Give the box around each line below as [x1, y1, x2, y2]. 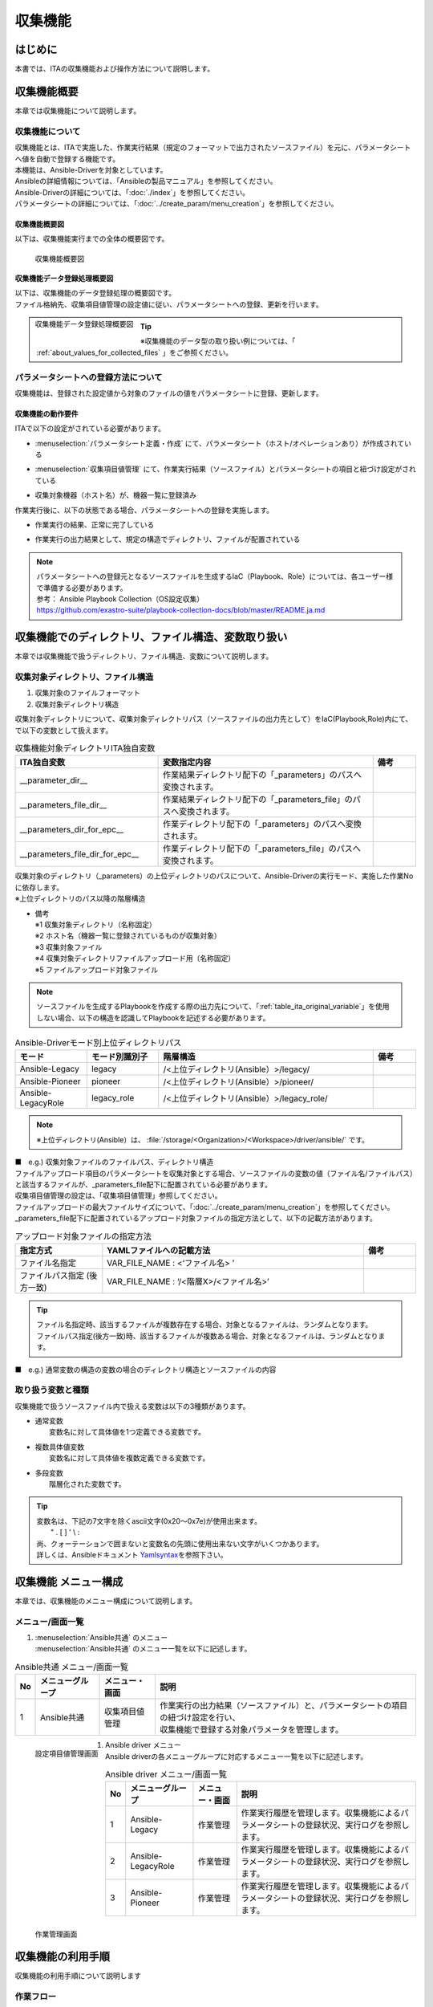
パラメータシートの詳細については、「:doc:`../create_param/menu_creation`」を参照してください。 [14, 199, 338, 209]
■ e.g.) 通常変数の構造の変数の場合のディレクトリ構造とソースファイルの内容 [14, 1365, 277, 1374]
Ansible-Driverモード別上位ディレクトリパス [14, 1037, 182, 1048]
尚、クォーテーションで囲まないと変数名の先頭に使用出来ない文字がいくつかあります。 [36, 1538, 324, 1549]
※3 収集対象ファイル [34, 942, 103, 951]
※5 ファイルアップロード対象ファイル [34, 964, 159, 975]
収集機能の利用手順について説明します [14, 1971, 142, 1981]
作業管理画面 [34, 1929, 78, 1939]
